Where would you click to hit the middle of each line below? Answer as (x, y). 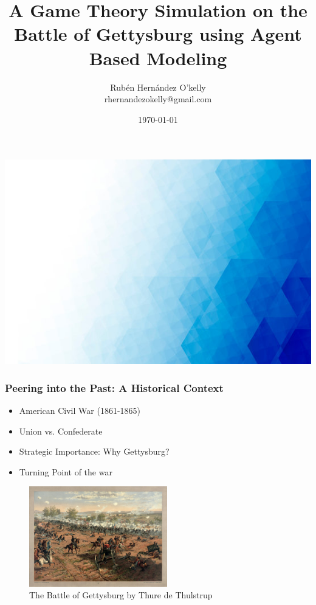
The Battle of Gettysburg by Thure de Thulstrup (121, 595)
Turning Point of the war (66, 471)
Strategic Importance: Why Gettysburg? (94, 451)
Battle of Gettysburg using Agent (158, 34)
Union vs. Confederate (61, 431)
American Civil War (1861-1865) (80, 411)
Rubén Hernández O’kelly (158, 87)
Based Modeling (158, 58)
